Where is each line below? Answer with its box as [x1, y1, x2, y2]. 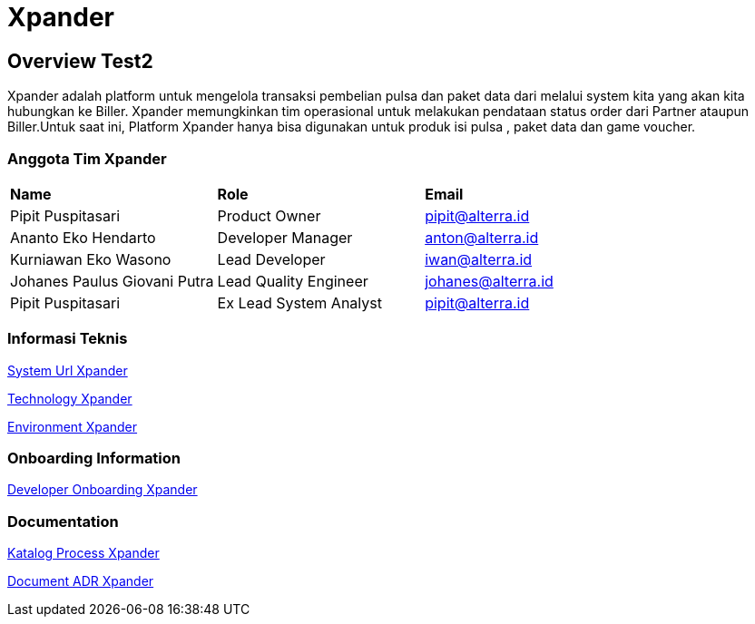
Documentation [7, 512, 119, 531]
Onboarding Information [7, 449, 181, 468]
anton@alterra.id [425, 228, 539, 247]
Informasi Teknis [7, 329, 128, 348]
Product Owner [217, 206, 321, 225]
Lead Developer [217, 249, 326, 268]
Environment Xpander [7, 418, 138, 434]
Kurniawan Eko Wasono [10, 249, 172, 268]
